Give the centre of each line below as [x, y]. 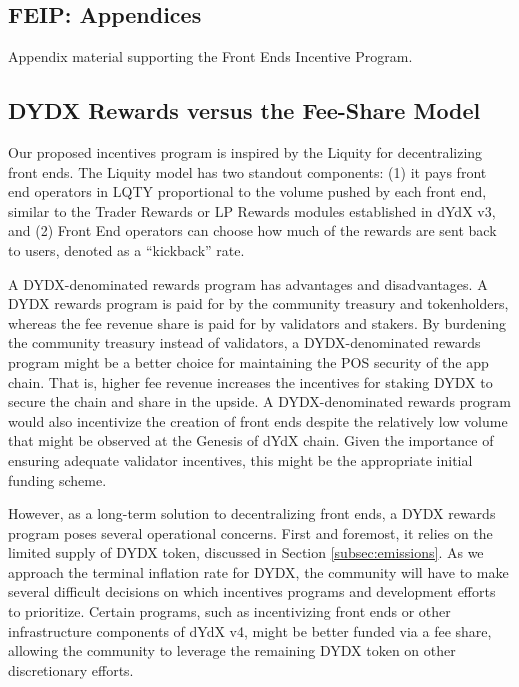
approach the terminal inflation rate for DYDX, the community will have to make [258, 571]
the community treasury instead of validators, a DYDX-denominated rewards [244, 342]
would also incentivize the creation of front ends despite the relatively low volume [258, 420]
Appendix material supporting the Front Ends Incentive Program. [210, 56]
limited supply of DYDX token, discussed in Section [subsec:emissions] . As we [246, 552]
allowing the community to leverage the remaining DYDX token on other [232, 650]
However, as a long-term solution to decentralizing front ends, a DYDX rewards [252, 513]
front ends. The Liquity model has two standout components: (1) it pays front [247, 171]
